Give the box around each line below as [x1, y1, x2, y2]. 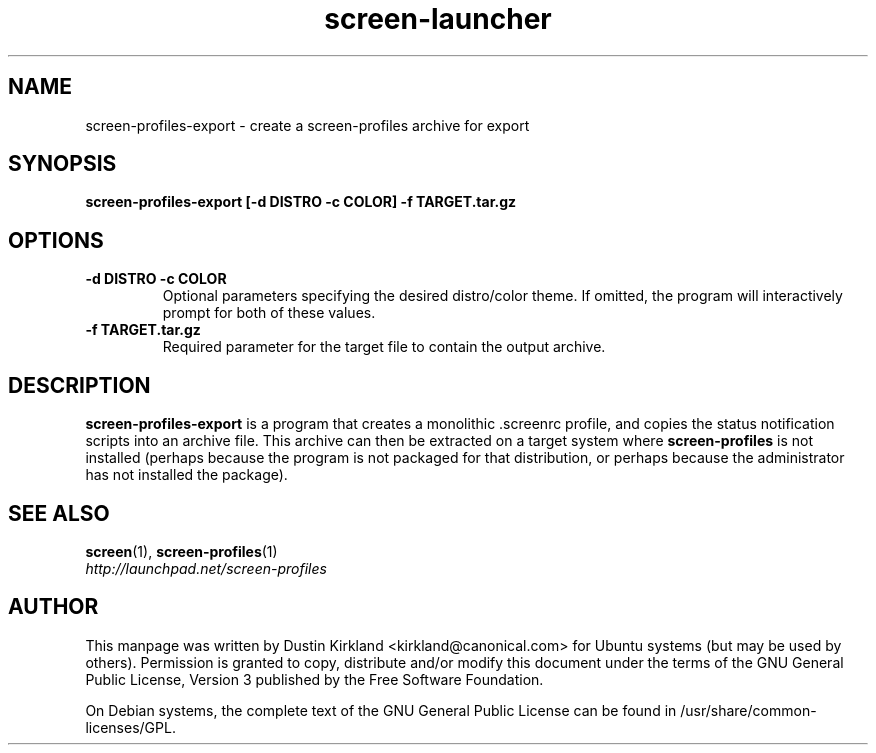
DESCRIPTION [8, 372, 151, 398]
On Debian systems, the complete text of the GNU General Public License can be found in [85, 701, 677, 719]
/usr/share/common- [680, 701, 817, 719]
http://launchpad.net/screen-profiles [85, 559, 327, 577]
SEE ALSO [8, 500, 110, 526]
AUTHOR [8, 594, 99, 620]
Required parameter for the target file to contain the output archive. [162, 338, 606, 356]
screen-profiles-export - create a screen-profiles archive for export [85, 116, 530, 134]
